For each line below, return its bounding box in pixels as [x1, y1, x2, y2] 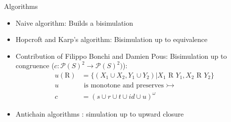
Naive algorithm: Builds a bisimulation [15, 17, 134, 28]
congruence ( [15, 60, 54, 71]
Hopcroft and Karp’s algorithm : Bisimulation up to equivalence [15, 34, 208, 44]
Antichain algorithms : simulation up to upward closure [15, 108, 184, 119]
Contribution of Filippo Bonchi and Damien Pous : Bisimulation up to [15, 50, 227, 61]
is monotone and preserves [84, 82, 164, 89]
